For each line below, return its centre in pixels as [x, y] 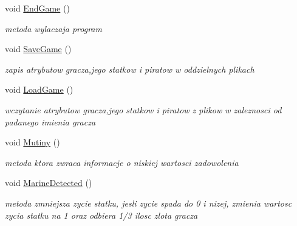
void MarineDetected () [49, 183]
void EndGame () [37, 8]
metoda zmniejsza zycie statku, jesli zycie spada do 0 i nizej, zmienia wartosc [148, 203]
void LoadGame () [39, 89]
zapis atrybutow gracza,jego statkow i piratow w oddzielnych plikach [130, 69]
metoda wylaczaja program [53, 28]
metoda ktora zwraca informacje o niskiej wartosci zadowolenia [122, 162]
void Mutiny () [32, 142]
